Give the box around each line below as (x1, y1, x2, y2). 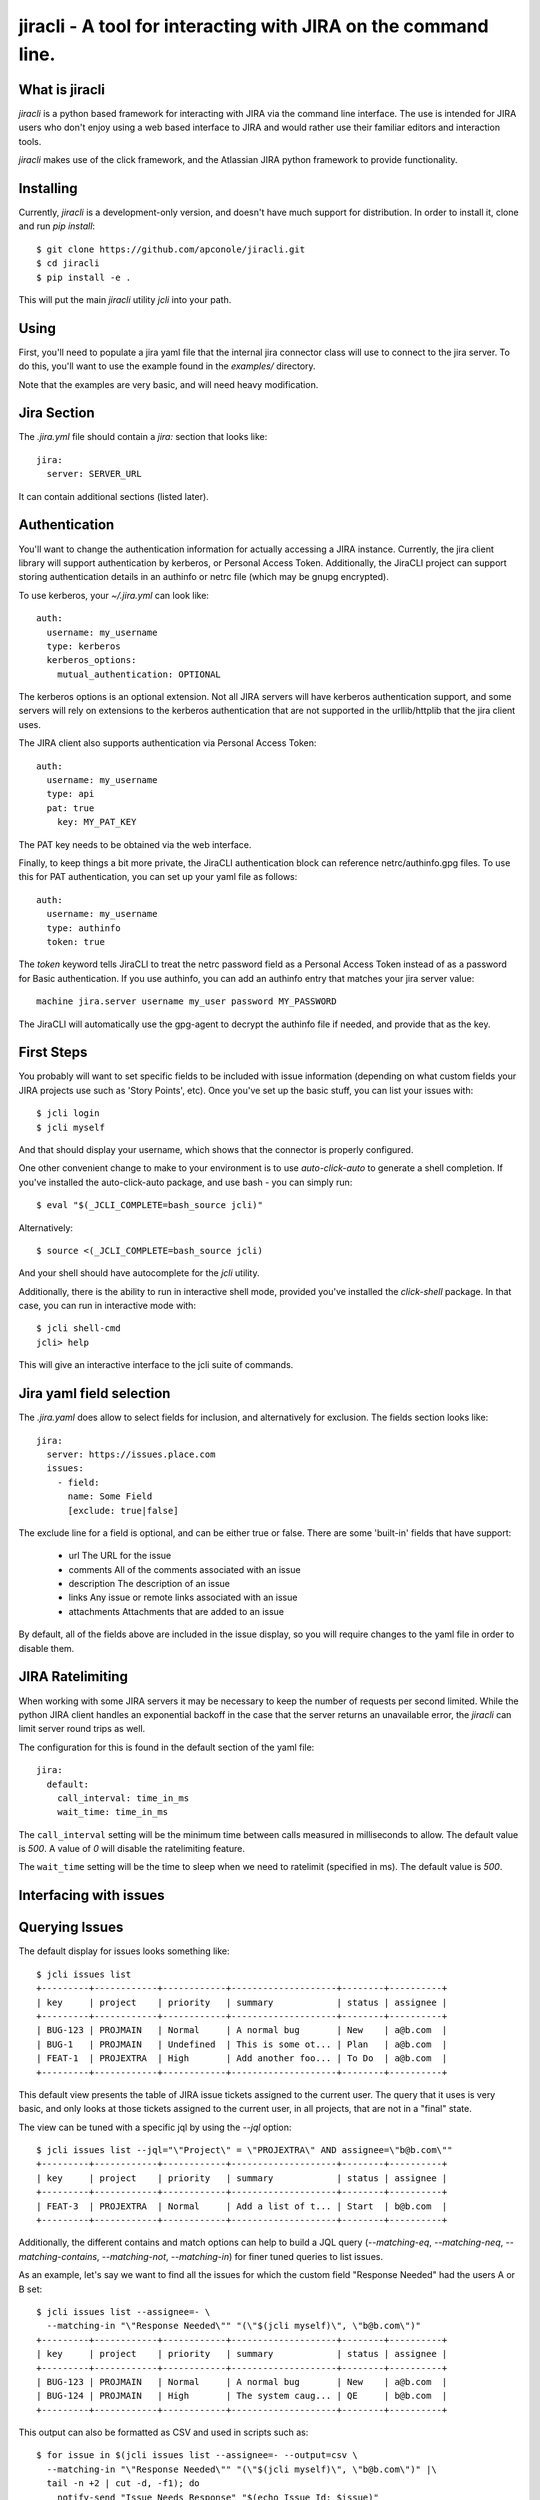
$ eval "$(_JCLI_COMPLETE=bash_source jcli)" (36, 1200, 264, 1211)
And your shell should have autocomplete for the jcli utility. (18, 1267, 260, 1279)
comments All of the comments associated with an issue (68, 1563, 301, 1575)
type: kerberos (46, 640, 121, 652)
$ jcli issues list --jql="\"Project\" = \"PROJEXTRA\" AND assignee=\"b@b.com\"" (36, 2145, 453, 2156)
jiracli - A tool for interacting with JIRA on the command (18, 15, 489, 37)
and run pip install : (18, 220, 95, 232)
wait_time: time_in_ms (56, 1806, 169, 1818)
